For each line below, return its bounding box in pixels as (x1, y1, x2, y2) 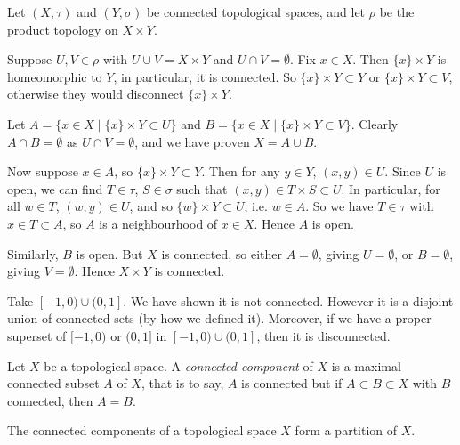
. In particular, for (341, 179, 440, 198)
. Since (384, 162, 421, 181)
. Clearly (351, 114, 399, 133)
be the (379, 3, 415, 20)
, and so (129, 197, 173, 215)
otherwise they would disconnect (7, 85, 184, 103)
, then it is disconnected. (256, 326, 391, 344)
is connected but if (241, 374, 343, 392)
